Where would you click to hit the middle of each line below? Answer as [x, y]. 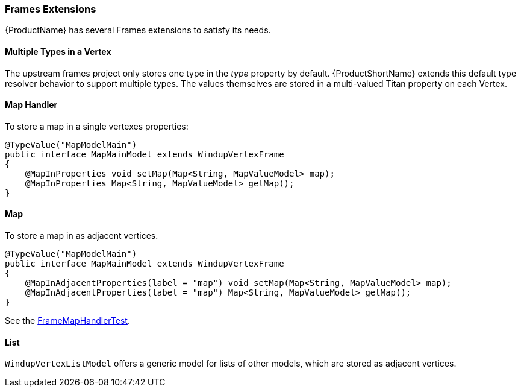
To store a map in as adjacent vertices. [82, 236]
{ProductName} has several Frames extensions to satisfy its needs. [138, 30]
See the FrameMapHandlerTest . [67, 321]
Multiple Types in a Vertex [58, 51]
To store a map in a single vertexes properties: [97, 126]
